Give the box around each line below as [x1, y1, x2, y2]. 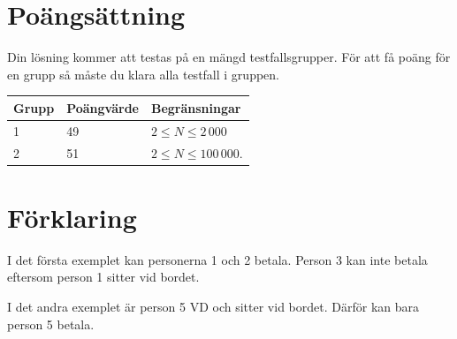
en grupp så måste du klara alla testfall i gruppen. [7, 64, 279, 83]
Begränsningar [150, 98, 241, 117]
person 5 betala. [7, 314, 95, 333]
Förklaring [7, 199, 137, 235]
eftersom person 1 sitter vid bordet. [7, 267, 200, 286]
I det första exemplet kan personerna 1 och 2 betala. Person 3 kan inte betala [7, 250, 428, 268]
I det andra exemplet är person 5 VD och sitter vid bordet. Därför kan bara [7, 297, 419, 315]
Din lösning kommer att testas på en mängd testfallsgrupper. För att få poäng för [7, 48, 451, 66]
